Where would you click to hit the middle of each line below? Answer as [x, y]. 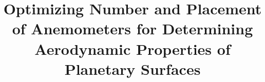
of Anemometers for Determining [132, 28]
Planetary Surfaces [132, 68]
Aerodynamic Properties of [132, 48]
